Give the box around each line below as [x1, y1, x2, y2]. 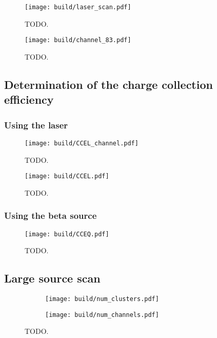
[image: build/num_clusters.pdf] [45, 295, 159, 303]
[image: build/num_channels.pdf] [45, 311, 159, 318]
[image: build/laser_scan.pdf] [25, 4, 131, 11]
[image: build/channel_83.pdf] [25, 36, 131, 44]
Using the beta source [4, 209, 97, 222]
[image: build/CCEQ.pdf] [25, 230, 109, 238]
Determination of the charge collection [4, 76, 213, 92]
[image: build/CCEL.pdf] [25, 173, 109, 180]
